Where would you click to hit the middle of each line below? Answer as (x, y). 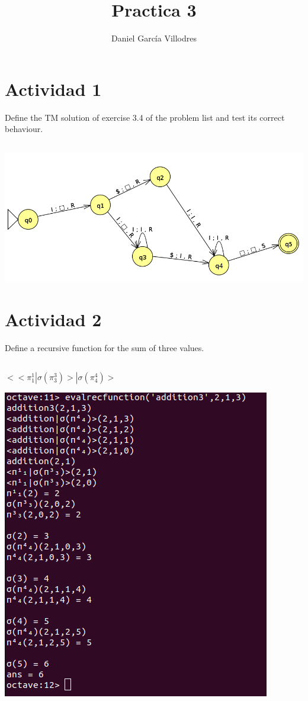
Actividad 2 (53, 319)
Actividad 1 (53, 89)
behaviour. (24, 129)
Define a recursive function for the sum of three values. (105, 348)
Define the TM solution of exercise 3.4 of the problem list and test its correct (145, 117)
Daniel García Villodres (154, 38)
